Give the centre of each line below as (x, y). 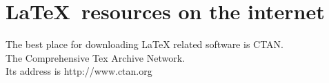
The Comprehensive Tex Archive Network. (95, 57)
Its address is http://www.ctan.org (79, 71)
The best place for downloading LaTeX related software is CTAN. (145, 44)
